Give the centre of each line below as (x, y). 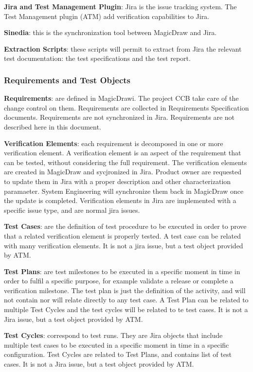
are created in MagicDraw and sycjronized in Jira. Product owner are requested (123, 172)
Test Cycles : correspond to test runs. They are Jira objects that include (113, 335)
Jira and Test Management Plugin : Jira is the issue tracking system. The (120, 6)
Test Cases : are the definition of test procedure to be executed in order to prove (125, 226)
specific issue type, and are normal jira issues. (72, 210)
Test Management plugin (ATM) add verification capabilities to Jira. (107, 16)
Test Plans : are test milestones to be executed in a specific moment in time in (122, 271)
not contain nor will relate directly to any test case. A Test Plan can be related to (126, 300)
